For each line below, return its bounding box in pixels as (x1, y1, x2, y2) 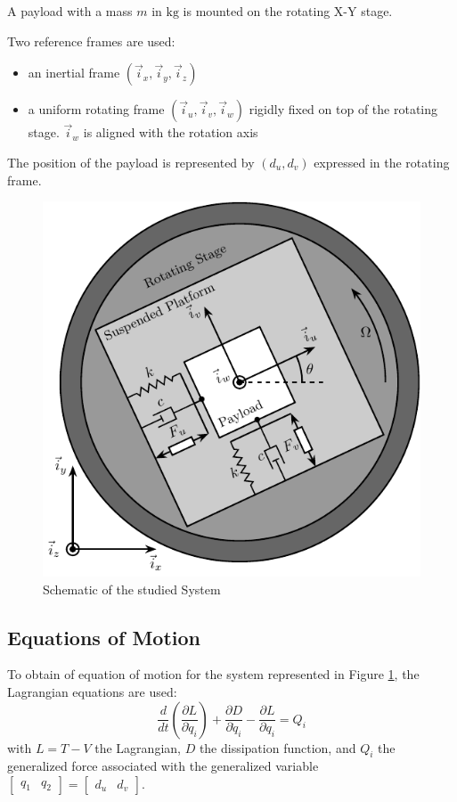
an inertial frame (28, 63, 120, 82)
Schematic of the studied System (43, 579, 221, 598)
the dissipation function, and (199, 738, 356, 757)
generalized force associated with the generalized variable (7, 757, 319, 775)
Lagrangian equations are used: (7, 683, 177, 700)
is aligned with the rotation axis (83, 123, 258, 142)
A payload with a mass (7, 2, 133, 20)
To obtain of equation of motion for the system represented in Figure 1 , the (7, 665, 420, 683)
